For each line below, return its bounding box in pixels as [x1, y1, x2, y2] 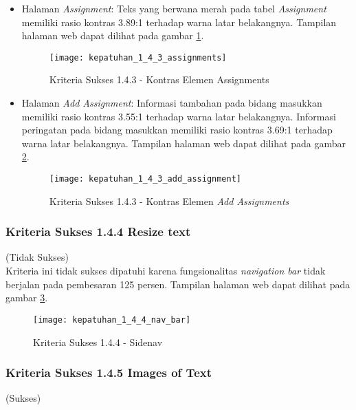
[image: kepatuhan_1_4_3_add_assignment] [49, 174, 241, 184]
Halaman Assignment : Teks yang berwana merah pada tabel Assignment [21, 1, 326, 15]
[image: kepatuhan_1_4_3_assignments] [49, 52, 227, 63]
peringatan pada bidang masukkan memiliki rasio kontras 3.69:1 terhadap [21, 122, 333, 137]
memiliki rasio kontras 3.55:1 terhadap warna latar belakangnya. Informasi [21, 109, 336, 123]
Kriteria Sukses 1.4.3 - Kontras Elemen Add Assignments [49, 193, 289, 208]
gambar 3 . [5, 290, 48, 305]
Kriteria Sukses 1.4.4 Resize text [5, 223, 191, 240]
